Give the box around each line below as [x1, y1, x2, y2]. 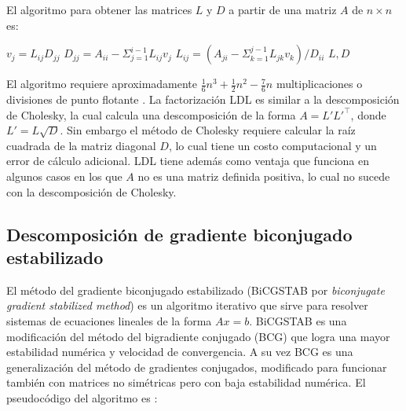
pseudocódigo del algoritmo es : [6, 389, 158, 405]
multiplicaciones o [276, 75, 363, 92]
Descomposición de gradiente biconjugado [6, 222, 353, 246]
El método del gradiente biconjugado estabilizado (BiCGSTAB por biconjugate [6, 281, 385, 298]
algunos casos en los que [6, 167, 123, 184]
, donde [350, 106, 386, 123]
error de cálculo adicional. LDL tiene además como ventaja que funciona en [6, 152, 369, 169]
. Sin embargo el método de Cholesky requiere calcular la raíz [60, 122, 356, 138]
